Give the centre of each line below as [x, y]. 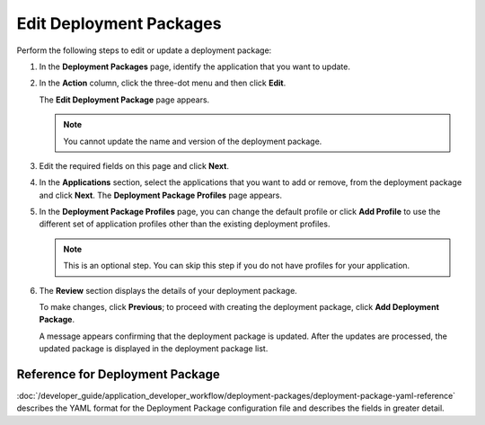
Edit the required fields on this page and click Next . [134, 165]
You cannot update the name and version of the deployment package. [193, 141]
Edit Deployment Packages [119, 23]
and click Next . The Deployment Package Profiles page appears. [161, 195]
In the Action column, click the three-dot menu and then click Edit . [163, 83]
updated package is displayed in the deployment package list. [154, 349]
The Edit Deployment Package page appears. [124, 100]
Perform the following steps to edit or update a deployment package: [144, 50]
